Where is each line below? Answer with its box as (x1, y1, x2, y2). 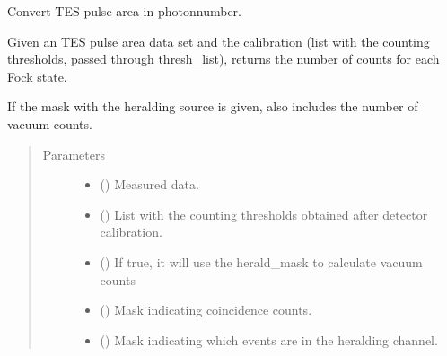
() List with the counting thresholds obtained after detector (100, 204, 428, 223)
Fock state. (7, 66, 67, 85)
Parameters (42, 144, 105, 163)
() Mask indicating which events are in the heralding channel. (100, 330, 438, 349)
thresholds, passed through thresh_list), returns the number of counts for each (7, 49, 440, 68)
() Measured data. (100, 175, 199, 194)
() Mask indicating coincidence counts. (100, 300, 312, 319)
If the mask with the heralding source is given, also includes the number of (7, 97, 418, 116)
